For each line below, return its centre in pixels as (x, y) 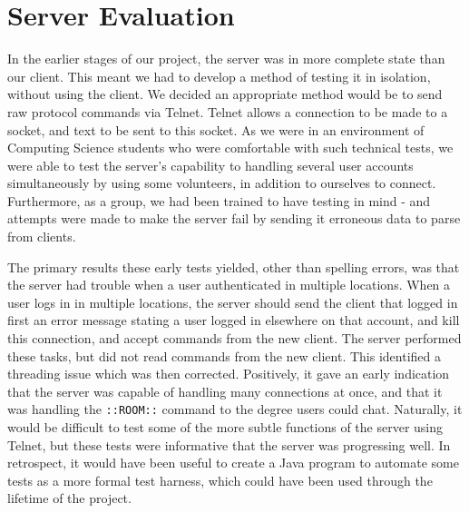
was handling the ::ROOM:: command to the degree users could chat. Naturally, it (235, 409)
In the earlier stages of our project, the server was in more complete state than (226, 59)
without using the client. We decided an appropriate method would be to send (225, 94)
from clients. (42, 237)
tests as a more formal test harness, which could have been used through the (220, 480)
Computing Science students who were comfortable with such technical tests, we (230, 148)
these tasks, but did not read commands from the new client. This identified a (225, 355)
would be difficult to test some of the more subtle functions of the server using (225, 427)
